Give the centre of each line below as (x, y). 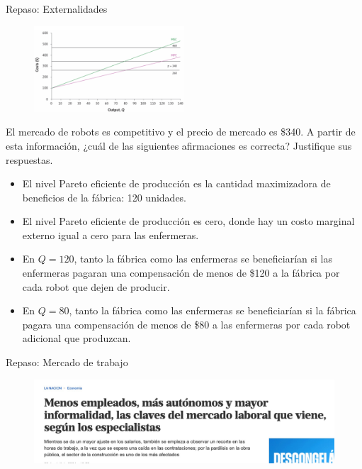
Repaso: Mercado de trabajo (67, 362)
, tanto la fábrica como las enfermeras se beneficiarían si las (203, 259)
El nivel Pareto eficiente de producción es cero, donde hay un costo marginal (188, 221)
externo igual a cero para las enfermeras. (111, 235)
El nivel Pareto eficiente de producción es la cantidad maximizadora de (176, 183)
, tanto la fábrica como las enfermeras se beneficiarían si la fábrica (213, 310)
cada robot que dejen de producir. (96, 286)
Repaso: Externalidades (57, 9)
